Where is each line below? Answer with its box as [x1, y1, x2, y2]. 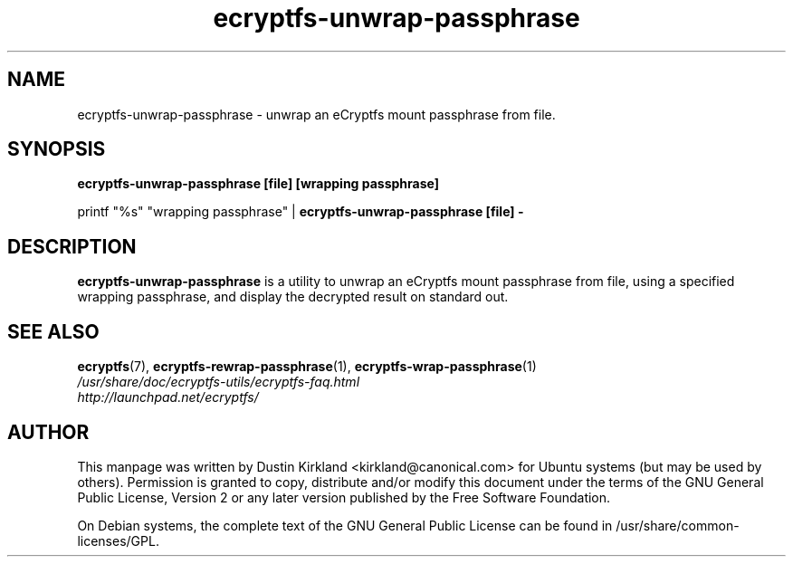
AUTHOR [7, 420, 90, 444]
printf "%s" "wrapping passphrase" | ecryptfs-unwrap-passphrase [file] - [77, 204, 524, 220]
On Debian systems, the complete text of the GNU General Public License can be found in [77, 517, 613, 533]
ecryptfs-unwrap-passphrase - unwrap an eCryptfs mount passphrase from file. [77, 106, 556, 122]
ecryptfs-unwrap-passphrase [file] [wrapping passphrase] [77, 176, 439, 192]
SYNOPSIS [7, 138, 106, 161]
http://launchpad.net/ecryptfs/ [77, 389, 259, 406]
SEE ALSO [7, 320, 100, 343]
